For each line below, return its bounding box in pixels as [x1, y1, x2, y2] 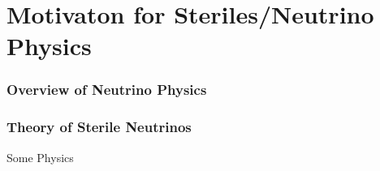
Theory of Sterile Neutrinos [6, 117, 192, 137]
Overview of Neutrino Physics [6, 79, 207, 100]
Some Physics [6, 148, 74, 165]
